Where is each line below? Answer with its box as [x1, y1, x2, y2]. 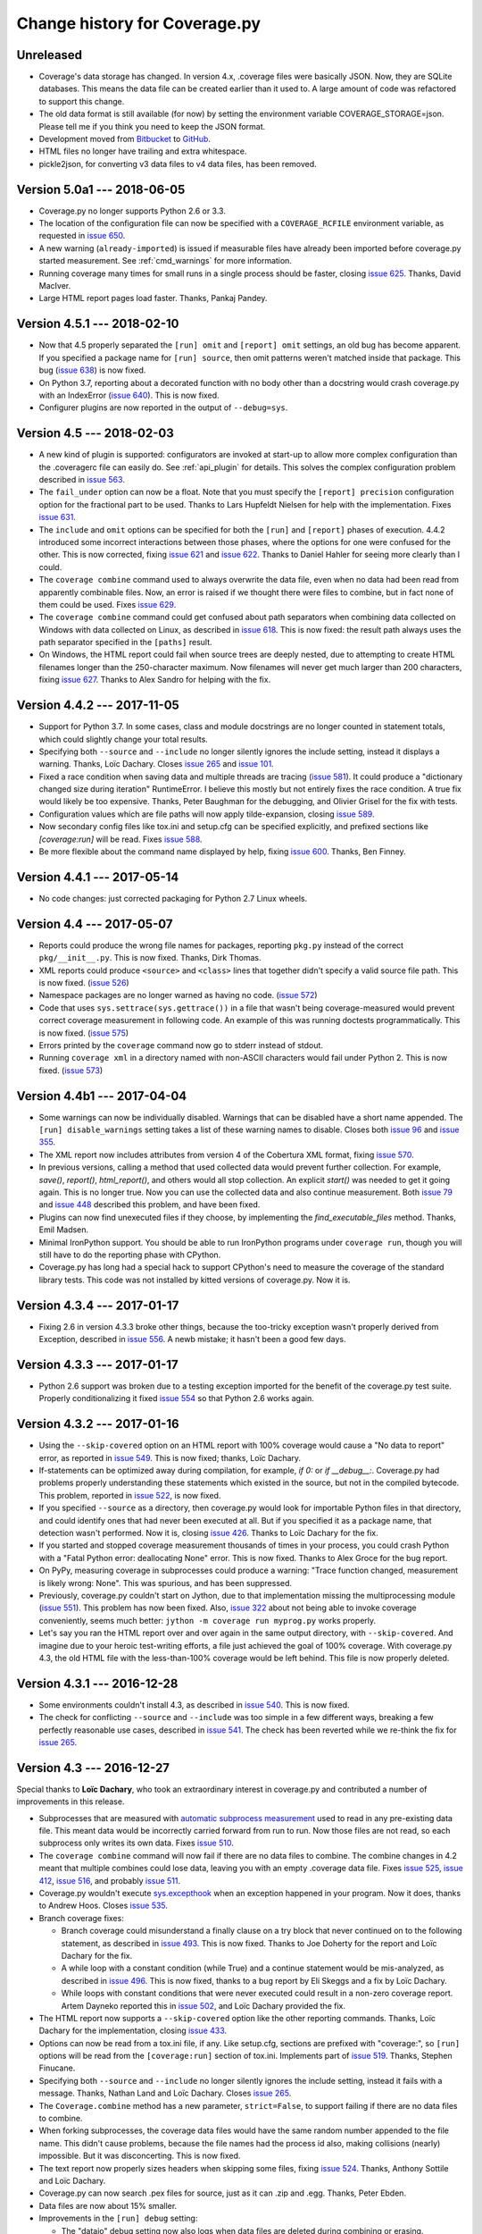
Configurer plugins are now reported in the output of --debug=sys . [38, 402, 288, 413]
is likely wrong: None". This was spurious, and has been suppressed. [38, 1577, 293, 1588]
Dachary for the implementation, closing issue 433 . [38, 2025, 228, 2037]
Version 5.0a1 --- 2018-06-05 [16, 181, 186, 197]
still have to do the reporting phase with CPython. [38, 1249, 221, 1260]
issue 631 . [38, 512, 76, 523]
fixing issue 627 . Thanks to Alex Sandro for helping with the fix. [38, 675, 271, 685]
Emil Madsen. [38, 1224, 89, 1235]
